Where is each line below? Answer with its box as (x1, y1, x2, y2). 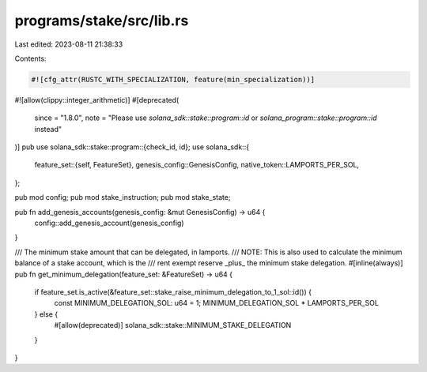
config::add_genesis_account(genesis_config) (34, 218, 185, 228)
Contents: (14, 54, 47, 63)
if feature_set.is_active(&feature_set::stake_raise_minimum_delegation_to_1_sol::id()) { (34, 287, 312, 296)
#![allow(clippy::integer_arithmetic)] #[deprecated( (14, 95, 179, 104)
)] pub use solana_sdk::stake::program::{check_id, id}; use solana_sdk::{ (14, 142, 249, 152)
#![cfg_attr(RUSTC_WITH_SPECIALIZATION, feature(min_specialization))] (31, 75, 316, 84)
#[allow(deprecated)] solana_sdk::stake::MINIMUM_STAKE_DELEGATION (54, 321, 292, 330)
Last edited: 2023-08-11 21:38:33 (14, 39, 123, 49)
